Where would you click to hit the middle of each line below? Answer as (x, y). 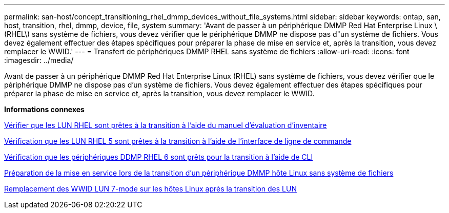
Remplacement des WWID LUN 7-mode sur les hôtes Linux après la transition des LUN (150, 189)
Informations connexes (44, 109)
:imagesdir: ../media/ (39, 60)
